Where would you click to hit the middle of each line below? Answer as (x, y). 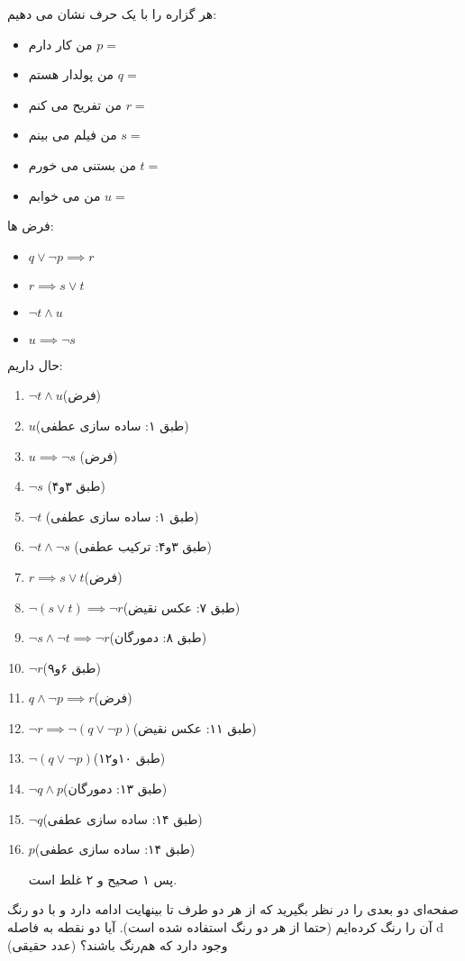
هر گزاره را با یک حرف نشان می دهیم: (112, 14)
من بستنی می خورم (82, 164)
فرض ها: (31, 226)
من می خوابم (64, 195)
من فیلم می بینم (73, 135)
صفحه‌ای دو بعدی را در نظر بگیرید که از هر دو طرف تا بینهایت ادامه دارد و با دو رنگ (233, 909)
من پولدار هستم (71, 74)
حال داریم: (35, 364)
